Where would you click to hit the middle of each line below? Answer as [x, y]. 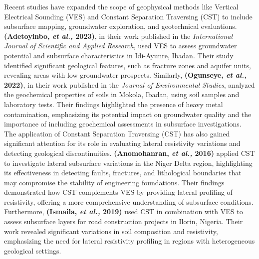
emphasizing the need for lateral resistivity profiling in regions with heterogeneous [129, 241]
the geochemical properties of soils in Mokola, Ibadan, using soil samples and [122, 94]
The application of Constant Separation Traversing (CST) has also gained [117, 133]
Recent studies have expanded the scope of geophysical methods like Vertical [121, 6]
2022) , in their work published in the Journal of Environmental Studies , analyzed [129, 84]
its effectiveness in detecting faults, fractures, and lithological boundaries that [123, 173]
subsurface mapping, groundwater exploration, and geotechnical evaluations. [121, 26]
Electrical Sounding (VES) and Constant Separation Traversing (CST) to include [128, 16]
